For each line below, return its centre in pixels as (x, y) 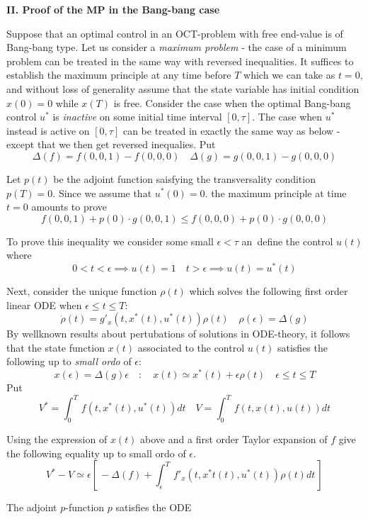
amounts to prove (69, 207)
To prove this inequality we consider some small (110, 241)
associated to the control (191, 347)
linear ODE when (44, 305)
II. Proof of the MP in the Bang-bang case (113, 9)
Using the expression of (57, 439)
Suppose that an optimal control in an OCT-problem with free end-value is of (175, 33)
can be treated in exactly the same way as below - (231, 130)
